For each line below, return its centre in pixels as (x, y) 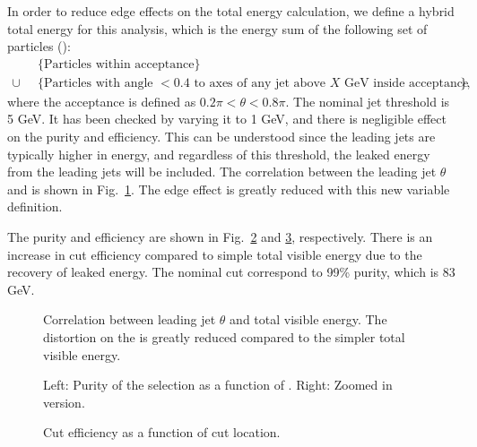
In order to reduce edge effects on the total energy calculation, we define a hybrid (231, 11)
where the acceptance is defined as (102, 101)
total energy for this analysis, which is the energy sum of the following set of (217, 28)
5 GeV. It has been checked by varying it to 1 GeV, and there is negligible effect (227, 119)
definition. (35, 206)
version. (64, 402)
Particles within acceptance (119, 64)
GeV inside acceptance (406, 83)
